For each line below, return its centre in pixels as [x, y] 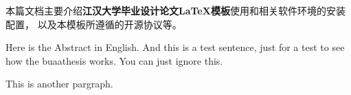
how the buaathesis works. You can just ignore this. [114, 60]
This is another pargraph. [59, 84]
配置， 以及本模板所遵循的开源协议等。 [94, 24]
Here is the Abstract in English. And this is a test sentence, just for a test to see [175, 47]
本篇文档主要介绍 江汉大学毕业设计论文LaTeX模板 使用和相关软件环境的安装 [175, 10]
